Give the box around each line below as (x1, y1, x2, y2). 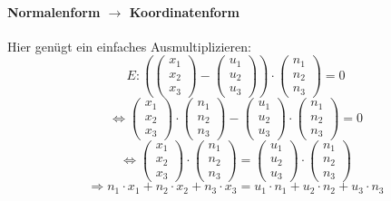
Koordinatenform (129, 2, 239, 21)
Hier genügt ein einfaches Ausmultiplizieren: (7, 36, 251, 55)
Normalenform (7, 2, 101, 21)
